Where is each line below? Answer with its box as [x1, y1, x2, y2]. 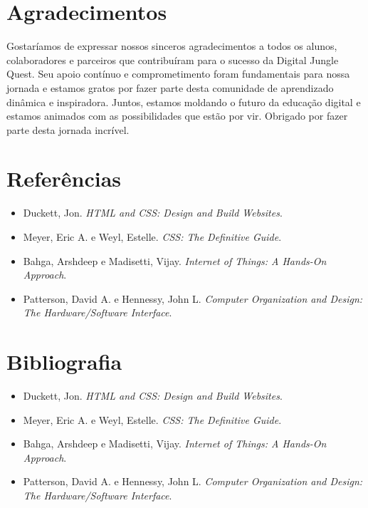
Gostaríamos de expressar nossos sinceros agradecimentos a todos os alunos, [6, 38, 337, 53]
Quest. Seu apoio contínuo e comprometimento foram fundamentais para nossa [6, 66, 350, 81]
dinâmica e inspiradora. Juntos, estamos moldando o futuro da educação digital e [6, 94, 361, 109]
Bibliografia [6, 347, 122, 376]
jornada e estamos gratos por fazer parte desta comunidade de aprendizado [6, 80, 334, 95]
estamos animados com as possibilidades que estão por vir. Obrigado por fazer [6, 108, 348, 123]
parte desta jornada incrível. [6, 122, 130, 137]
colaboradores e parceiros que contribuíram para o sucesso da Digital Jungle [6, 52, 339, 67]
